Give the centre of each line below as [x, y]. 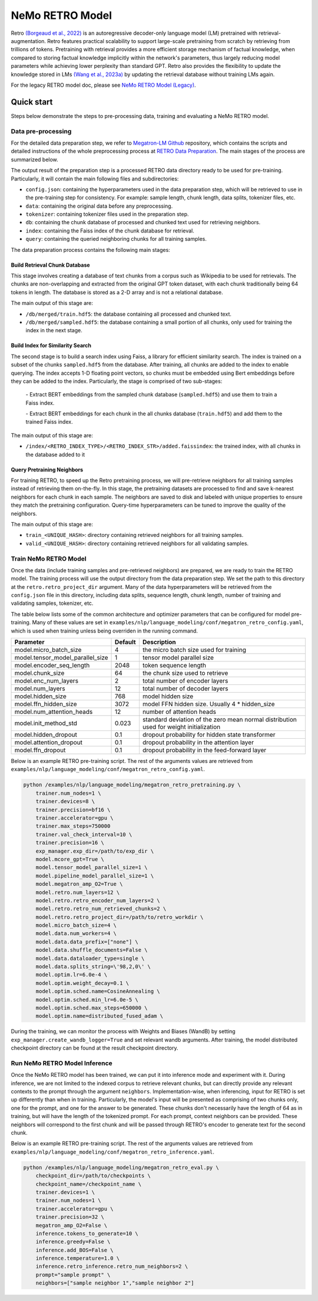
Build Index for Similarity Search [51, 346]
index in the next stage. [54, 330]
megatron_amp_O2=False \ [72, 1225]
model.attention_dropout [48, 742]
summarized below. [34, 159]
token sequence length [174, 666]
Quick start [32, 102]
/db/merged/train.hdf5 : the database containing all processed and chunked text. [129, 314]
